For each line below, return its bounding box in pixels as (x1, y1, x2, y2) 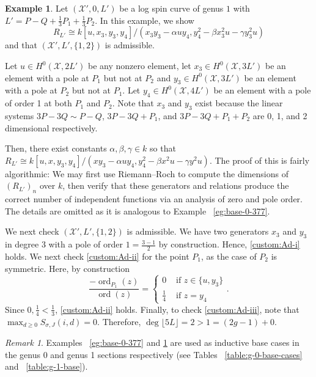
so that (150, 142, 176, 155)
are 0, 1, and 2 (252, 109, 307, 122)
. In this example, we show (95, 13, 194, 26)
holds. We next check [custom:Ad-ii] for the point (5, 249, 189, 262)
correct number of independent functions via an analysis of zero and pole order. (5, 192, 303, 205)
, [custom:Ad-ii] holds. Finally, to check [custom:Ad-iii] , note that (55, 302, 299, 315)
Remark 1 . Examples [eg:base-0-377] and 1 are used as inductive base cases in (5, 336, 299, 349)
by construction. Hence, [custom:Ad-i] (158, 238, 300, 251)
